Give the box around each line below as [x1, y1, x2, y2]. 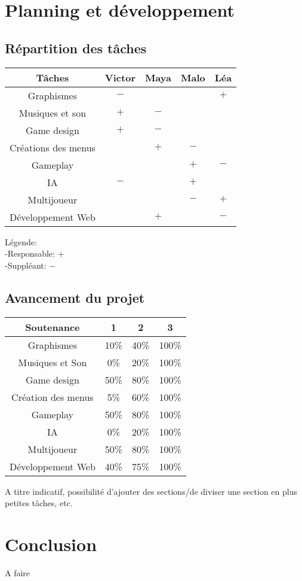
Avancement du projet [5, 288, 145, 306]
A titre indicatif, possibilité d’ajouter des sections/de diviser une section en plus [5, 485, 297, 497]
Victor [104, 70, 135, 84]
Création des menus [11, 390, 94, 404]
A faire [5, 566, 30, 579]
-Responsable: [5, 247, 55, 260]
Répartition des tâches [5, 38, 147, 57]
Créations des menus [10, 140, 95, 154]
